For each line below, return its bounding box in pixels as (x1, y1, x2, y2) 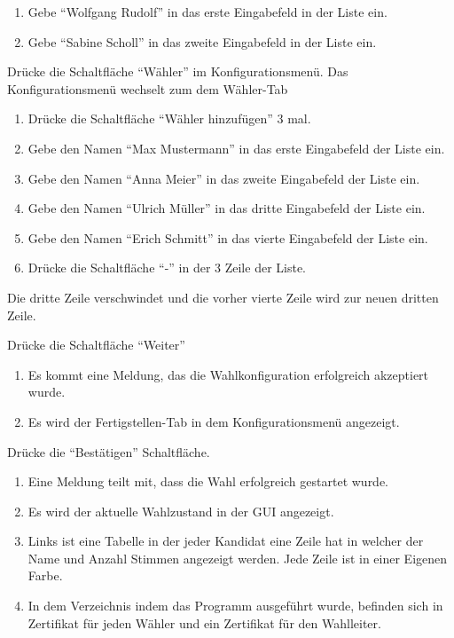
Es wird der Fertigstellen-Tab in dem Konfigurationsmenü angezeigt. (27, 412, 400, 430)
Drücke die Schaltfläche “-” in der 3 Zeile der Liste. (27, 258, 307, 277)
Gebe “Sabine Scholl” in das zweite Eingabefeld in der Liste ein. (27, 32, 377, 51)
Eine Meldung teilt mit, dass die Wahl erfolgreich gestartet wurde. (27, 472, 389, 491)
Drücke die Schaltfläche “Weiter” (7, 335, 185, 354)
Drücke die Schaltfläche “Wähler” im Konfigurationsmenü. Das (7, 62, 348, 81)
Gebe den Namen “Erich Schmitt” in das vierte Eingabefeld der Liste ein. (27, 228, 428, 247)
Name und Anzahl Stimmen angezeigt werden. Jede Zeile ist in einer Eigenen (27, 548, 448, 567)
